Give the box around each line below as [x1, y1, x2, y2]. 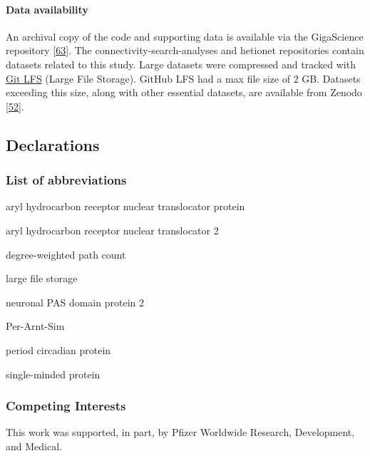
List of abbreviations [6, 171, 127, 189]
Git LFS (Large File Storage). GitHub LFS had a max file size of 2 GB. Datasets [6, 71, 361, 85]
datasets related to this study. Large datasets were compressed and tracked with [6, 56, 356, 71]
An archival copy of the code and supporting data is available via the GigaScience [6, 28, 364, 43]
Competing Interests [6, 397, 126, 415]
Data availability [6, 1, 88, 16]
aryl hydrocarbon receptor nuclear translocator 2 [6, 222, 219, 237]
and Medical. [6, 438, 62, 453]
